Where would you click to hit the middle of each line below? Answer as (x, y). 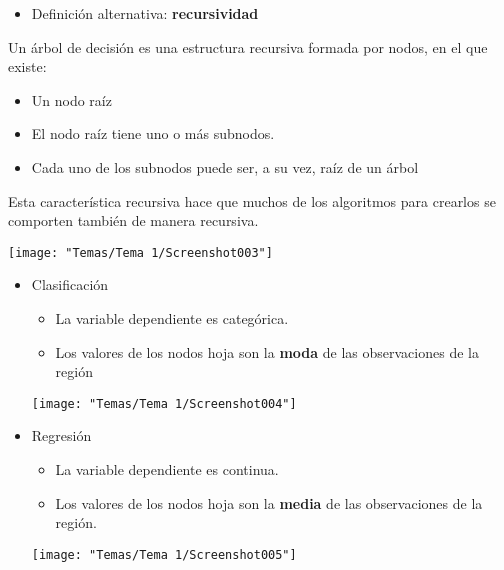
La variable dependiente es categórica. (172, 318)
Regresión (61, 435)
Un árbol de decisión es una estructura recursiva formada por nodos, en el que (248, 46)
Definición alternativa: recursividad (145, 13)
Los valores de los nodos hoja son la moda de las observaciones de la (267, 351)
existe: (27, 66)
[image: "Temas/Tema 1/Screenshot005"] (164, 554)
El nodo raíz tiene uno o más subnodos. (153, 133)
